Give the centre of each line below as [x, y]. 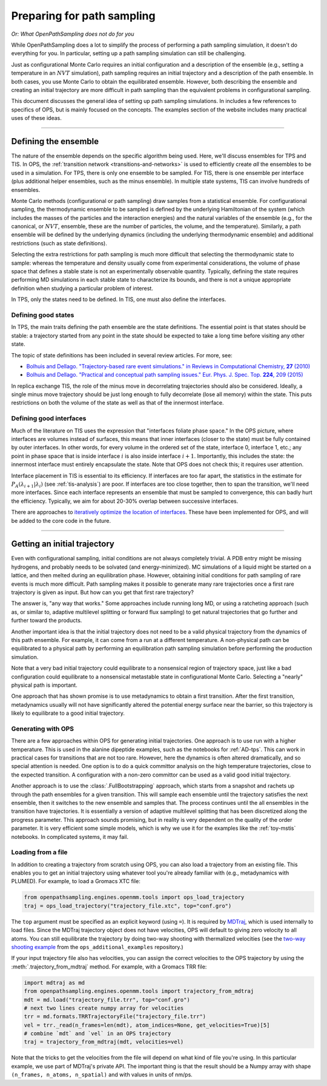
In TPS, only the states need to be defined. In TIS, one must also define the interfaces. [119, 299]
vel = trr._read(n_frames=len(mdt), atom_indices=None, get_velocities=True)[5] [147, 1025]
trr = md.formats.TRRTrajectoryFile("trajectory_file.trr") [115, 1017]
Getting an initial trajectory [63, 544]
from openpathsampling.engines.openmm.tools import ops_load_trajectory [134, 897]
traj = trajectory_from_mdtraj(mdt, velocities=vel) [104, 1042]
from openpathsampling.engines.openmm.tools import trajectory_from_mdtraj [139, 991]
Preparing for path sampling [83, 16]
